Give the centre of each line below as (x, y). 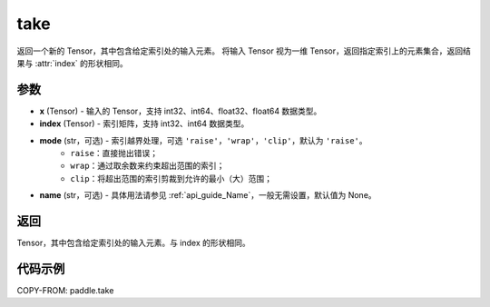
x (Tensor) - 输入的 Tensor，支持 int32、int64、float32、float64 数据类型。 (181, 111)
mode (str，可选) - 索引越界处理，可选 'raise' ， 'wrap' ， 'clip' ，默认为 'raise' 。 (203, 140)
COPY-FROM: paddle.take (65, 290)
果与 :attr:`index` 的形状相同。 (72, 63)
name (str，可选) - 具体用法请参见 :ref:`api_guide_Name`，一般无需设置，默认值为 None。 (208, 195)
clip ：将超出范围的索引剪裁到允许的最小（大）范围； (171, 178)
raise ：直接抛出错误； (114, 153)
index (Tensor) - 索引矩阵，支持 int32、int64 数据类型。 (144, 124)
